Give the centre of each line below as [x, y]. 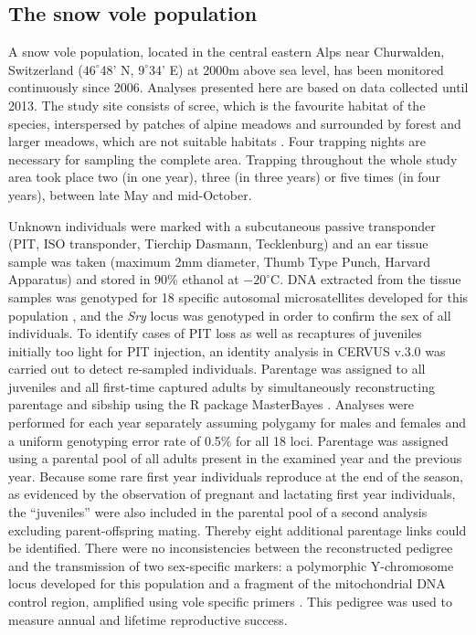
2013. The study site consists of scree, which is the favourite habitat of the [217, 105]
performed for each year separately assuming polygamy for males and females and [238, 423]
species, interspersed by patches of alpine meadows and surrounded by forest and [235, 123]
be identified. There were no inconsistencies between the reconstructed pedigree [231, 548]
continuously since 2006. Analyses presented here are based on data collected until [238, 87]
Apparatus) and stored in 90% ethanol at [124, 279]
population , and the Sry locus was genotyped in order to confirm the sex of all [230, 315]
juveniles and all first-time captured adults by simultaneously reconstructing [222, 386]
